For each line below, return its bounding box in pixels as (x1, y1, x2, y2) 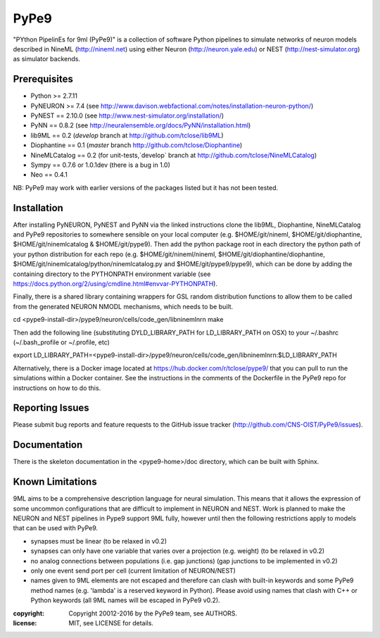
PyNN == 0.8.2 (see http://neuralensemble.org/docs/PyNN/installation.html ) (30, 121, 251, 130)
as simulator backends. (13, 55, 81, 63)
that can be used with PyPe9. (13, 524, 99, 532)
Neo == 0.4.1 (30, 170, 68, 179)
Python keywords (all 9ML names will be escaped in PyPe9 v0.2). (30, 596, 221, 605)
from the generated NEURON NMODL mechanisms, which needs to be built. (13, 302, 234, 311)
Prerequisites (13, 73, 73, 85)
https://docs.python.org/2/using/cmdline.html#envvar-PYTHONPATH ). (13, 280, 218, 288)
